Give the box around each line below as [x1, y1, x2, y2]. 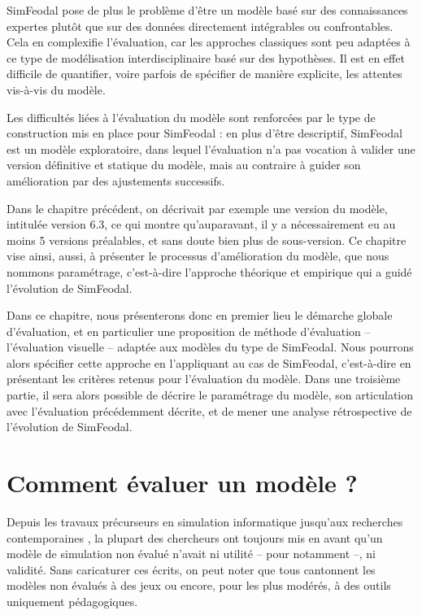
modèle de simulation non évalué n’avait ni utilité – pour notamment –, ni [7, 545, 376, 562]
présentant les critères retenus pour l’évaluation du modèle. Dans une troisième [7, 370, 401, 387]
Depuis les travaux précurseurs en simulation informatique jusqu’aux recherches [7, 512, 403, 530]
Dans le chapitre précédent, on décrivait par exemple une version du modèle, [7, 199, 388, 216]
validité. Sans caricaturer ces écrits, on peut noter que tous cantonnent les [7, 560, 376, 578]
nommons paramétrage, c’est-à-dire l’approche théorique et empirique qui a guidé [7, 263, 412, 280]
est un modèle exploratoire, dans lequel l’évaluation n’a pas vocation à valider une [7, 140, 415, 157]
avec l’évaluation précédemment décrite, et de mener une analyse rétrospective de [7, 402, 412, 419]
